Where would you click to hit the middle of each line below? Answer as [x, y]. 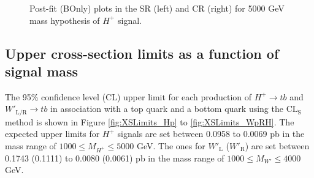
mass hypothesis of [65, 20]
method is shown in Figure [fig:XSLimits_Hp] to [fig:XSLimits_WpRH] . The [150, 121]
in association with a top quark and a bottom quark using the [167, 109]
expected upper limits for [52, 134]
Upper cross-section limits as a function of [142, 53]
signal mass [42, 71]
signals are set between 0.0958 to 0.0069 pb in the [211, 134]
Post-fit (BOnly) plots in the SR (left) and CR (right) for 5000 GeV [157, 8]
